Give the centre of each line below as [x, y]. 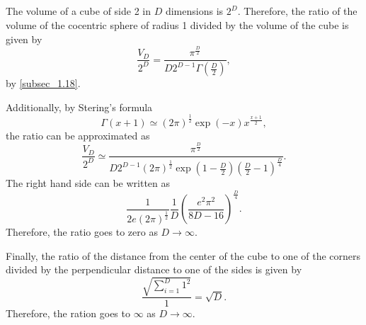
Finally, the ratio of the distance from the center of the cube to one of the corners [183, 255]
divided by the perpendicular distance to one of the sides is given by [154, 269]
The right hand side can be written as [88, 183]
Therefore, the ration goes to [68, 313]
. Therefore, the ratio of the [297, 11]
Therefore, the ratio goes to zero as [82, 232]
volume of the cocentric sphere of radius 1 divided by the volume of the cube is [177, 24]
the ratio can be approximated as [78, 135]
